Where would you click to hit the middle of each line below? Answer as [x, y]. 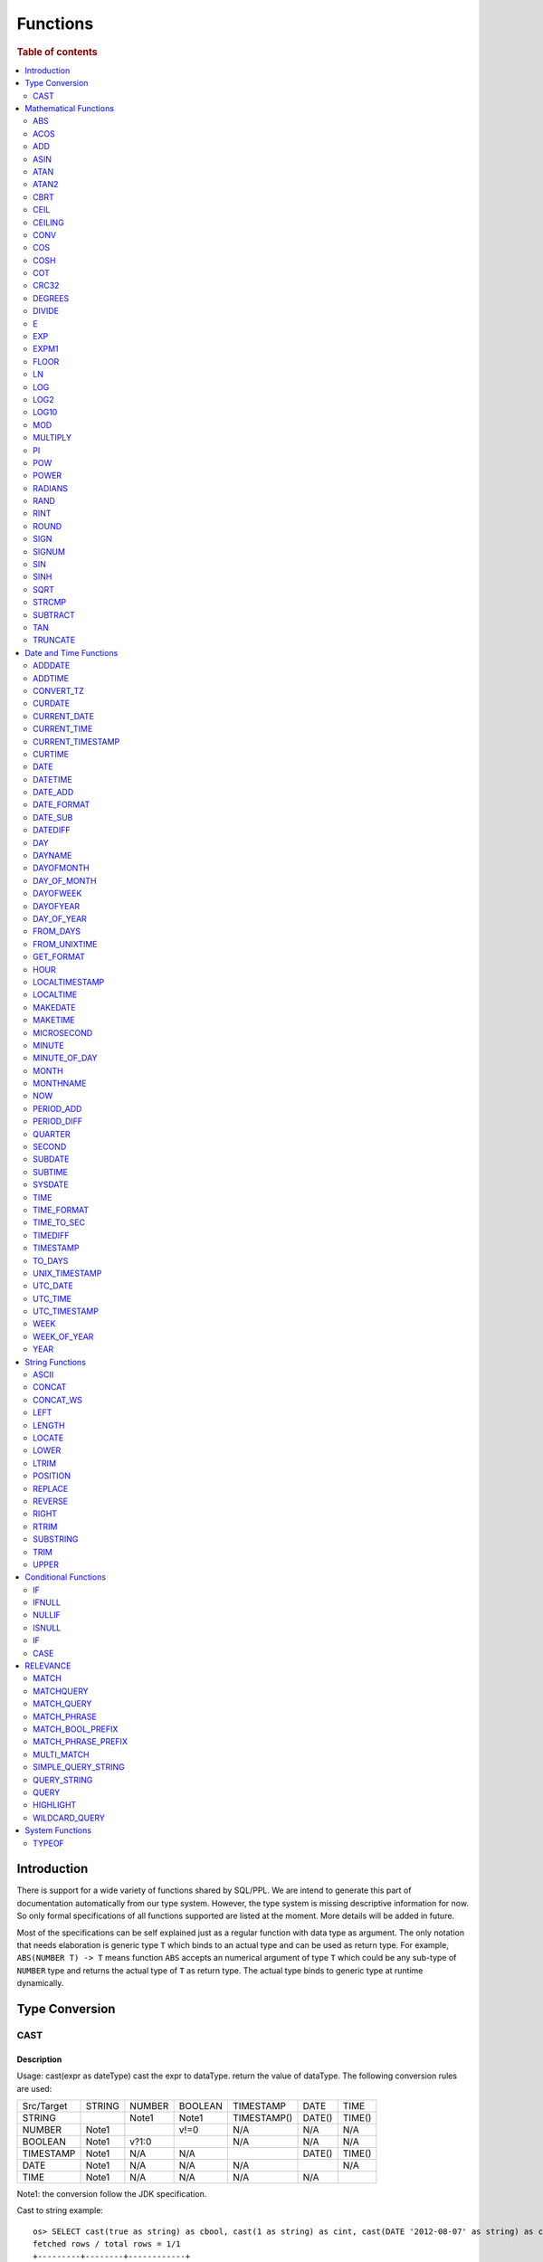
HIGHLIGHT [55, 1805]
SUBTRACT [54, 614]
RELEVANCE [48, 1666]
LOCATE [48, 1438]
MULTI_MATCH [61, 1754]
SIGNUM [49, 551]
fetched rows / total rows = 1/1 [107, 2244]
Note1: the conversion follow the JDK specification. [112, 2193]
